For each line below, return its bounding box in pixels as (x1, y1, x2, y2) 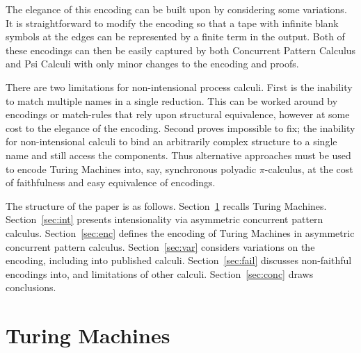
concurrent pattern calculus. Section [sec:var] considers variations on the (6, 239, 315, 254)
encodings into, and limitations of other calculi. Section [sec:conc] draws (6, 266, 314, 281)
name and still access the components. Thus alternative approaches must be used (6, 147, 351, 162)
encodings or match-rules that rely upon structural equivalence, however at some (6, 107, 350, 122)
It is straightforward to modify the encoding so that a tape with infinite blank (6, 15, 339, 30)
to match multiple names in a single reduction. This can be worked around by (6, 93, 338, 108)
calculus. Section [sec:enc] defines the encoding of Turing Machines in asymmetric (6, 225, 355, 240)
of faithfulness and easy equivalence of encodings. (6, 175, 216, 190)
